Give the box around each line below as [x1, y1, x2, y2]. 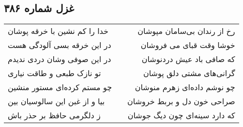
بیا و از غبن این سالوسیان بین [8, 95, 105, 107]
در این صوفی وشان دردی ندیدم [8, 53, 111, 65]
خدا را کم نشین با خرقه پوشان [8, 25, 108, 37]
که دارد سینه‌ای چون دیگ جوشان [127, 110, 235, 121]
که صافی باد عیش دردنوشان [141, 53, 235, 65]
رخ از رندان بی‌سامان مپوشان [137, 25, 235, 37]
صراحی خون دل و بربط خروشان [127, 95, 235, 107]
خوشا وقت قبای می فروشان [140, 39, 235, 51]
